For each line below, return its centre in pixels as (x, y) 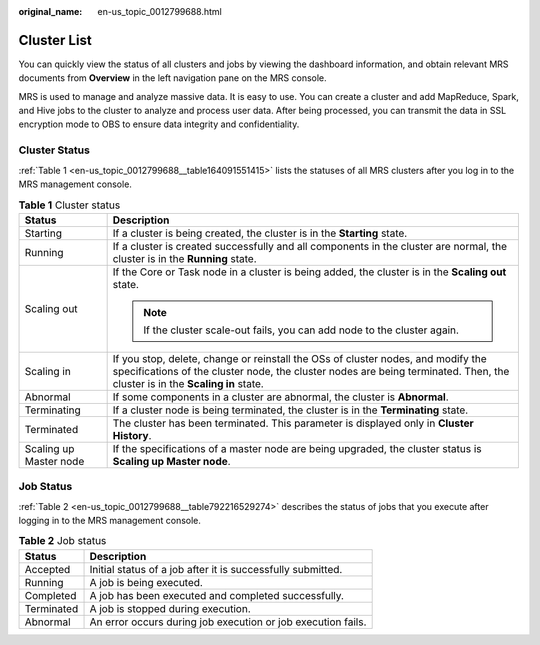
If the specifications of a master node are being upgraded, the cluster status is (297, 448)
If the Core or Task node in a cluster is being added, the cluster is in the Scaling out (309, 272)
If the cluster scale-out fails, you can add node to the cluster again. (301, 330)
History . (132, 435)
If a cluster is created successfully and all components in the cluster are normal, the (309, 246)
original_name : (50, 11)
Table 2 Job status (62, 541)
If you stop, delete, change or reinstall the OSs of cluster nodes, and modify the (299, 358)
